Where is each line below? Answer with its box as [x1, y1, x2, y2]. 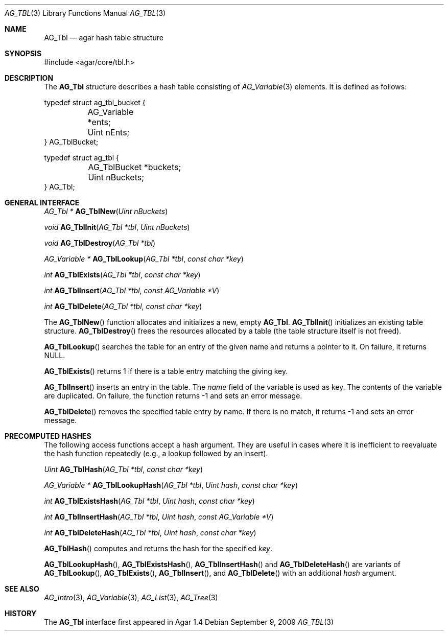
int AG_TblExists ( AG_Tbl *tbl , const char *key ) [44, 270, 201, 279]
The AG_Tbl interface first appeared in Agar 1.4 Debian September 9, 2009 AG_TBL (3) [44, 618, 334, 626]
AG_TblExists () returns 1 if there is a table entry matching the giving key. [44, 367, 288, 375]
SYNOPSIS [5, 49, 42, 58]
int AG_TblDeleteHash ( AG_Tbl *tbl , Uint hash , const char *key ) [44, 528, 256, 537]
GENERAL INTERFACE [5, 198, 80, 207]
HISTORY [5, 609, 37, 618]
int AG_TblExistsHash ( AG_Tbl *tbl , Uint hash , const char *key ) [44, 497, 255, 505]
